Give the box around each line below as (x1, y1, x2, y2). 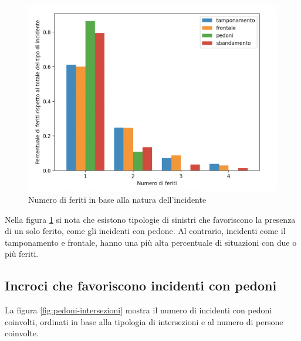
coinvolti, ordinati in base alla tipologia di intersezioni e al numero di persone (5, 315, 283, 327)
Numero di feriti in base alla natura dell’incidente (28, 193, 207, 206)
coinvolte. (5, 327, 39, 339)
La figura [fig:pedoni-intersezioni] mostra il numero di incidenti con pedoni (5, 304, 272, 316)
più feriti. (5, 248, 39, 260)
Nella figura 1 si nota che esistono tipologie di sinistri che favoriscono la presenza (5, 213, 296, 225)
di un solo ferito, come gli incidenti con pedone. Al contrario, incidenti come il (5, 225, 286, 237)
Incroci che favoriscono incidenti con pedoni (5, 276, 277, 295)
